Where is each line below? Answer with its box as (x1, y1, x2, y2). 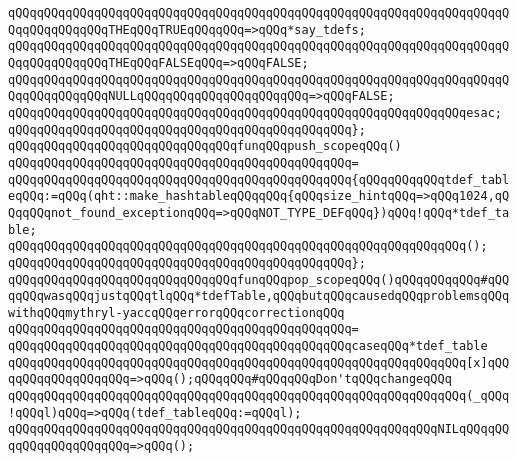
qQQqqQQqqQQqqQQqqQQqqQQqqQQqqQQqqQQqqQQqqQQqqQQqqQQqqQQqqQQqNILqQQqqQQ (8, 422, 510, 437)
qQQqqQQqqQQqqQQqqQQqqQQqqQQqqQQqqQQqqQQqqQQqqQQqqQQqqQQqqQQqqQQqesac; (8, 105, 502, 120)
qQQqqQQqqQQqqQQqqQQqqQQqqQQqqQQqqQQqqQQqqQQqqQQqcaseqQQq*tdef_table (8, 339, 488, 354)
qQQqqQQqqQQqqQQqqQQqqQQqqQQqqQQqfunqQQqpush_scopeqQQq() (8, 139, 402, 154)
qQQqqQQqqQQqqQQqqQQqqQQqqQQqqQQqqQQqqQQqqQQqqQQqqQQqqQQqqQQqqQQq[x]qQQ (8, 355, 510, 370)
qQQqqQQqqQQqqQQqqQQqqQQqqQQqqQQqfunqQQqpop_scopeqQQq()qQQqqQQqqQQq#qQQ (8, 272, 510, 287)
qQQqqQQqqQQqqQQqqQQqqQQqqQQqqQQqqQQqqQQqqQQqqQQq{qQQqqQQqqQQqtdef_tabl (8, 172, 510, 187)
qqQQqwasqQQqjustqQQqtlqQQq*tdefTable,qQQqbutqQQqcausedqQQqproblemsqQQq (8, 289, 510, 304)
